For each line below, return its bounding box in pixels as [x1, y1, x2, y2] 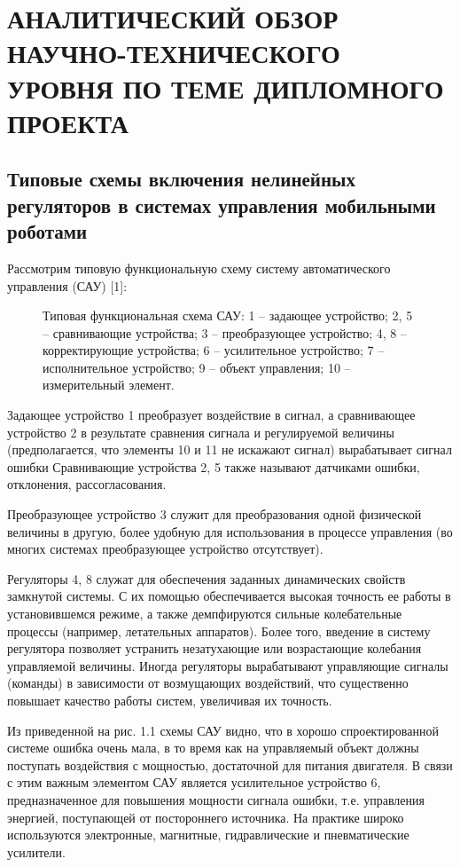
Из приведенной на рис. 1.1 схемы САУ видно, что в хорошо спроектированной [7, 721, 439, 739]
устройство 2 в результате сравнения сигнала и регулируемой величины [7, 422, 394, 441]
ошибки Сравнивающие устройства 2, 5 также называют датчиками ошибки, [7, 457, 420, 476]
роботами [7, 217, 88, 245]
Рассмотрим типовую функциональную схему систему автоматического [7, 258, 391, 277]
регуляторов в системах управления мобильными [7, 191, 436, 218]
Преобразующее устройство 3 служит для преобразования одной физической [7, 505, 422, 524]
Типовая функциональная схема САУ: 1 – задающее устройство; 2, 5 [43, 306, 413, 325]
